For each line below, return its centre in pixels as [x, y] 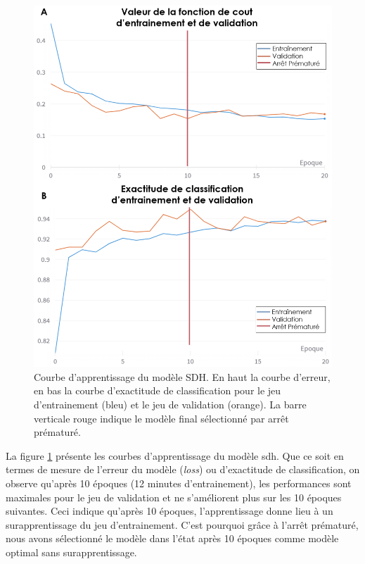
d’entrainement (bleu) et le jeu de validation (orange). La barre [170, 404]
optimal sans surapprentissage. [71, 552]
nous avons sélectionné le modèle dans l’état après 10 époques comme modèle [172, 538]
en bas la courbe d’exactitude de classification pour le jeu [158, 390]
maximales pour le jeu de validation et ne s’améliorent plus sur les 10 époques [174, 497]
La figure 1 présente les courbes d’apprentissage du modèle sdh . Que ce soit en [175, 455]
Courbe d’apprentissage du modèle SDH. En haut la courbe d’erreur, [182, 376]
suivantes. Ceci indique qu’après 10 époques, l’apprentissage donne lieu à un [169, 511]
